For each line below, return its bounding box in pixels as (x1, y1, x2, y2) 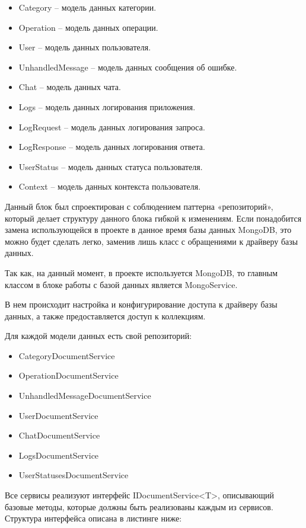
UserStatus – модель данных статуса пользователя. (18, 160, 203, 172)
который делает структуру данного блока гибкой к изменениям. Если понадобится (5, 212, 302, 224)
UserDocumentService (18, 409, 98, 421)
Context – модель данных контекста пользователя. (18, 180, 201, 193)
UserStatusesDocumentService (18, 469, 129, 481)
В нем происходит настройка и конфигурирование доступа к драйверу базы (5, 298, 278, 311)
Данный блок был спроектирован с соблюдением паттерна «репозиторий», (5, 200, 273, 212)
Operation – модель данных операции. (18, 21, 158, 33)
